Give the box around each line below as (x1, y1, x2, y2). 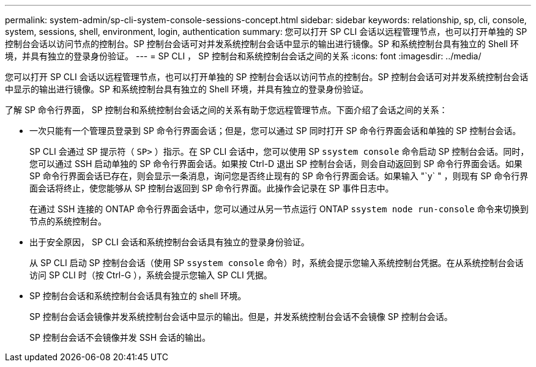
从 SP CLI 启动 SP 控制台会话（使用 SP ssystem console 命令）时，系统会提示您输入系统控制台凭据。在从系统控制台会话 (29, 258, 524, 268)
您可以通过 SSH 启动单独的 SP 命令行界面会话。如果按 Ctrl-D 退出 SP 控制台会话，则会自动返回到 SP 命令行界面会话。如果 (29, 158, 523, 169)
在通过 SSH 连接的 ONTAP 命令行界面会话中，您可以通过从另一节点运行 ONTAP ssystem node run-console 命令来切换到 (29, 204, 529, 214)
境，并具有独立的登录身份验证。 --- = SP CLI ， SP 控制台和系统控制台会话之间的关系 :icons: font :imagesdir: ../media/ (5, 51, 482, 61)
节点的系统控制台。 (29, 216, 106, 226)
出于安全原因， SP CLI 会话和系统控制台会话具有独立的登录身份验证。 (29, 237, 310, 247)
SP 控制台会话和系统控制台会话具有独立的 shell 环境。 (29, 291, 247, 301)
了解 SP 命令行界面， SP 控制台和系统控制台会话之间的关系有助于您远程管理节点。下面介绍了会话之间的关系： (5, 105, 448, 115)
